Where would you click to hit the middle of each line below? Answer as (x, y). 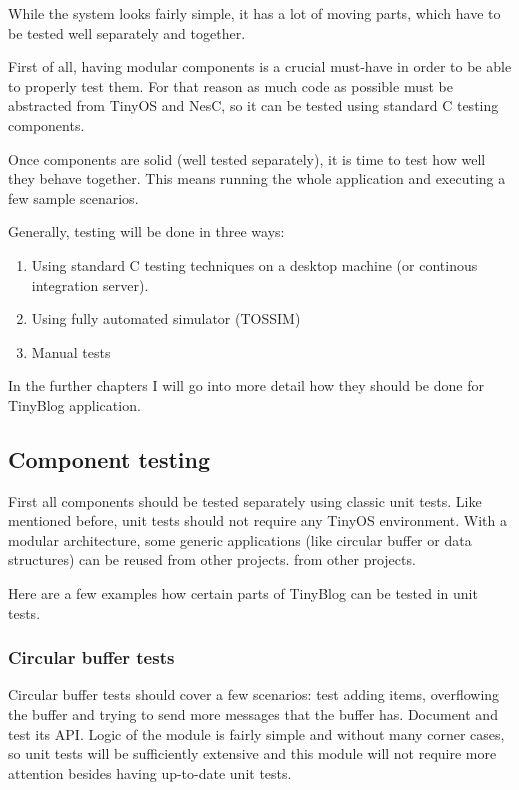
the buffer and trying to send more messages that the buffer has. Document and (253, 714)
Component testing (109, 458)
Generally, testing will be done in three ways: (146, 231)
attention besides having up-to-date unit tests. (150, 772)
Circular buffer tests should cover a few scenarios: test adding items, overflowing (254, 694)
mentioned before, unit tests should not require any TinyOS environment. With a (257, 520)
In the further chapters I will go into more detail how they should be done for (246, 385)
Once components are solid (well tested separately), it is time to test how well (247, 158)
